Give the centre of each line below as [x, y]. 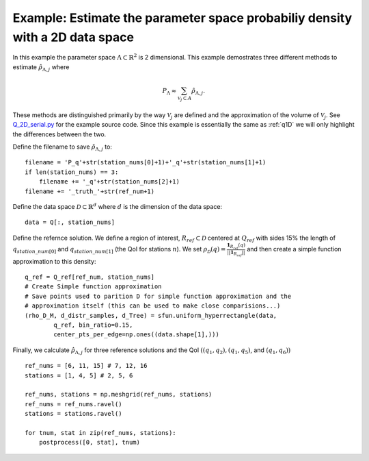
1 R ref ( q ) [236, 246]
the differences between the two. [59, 134]
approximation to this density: [54, 261]
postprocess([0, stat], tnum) [89, 443]
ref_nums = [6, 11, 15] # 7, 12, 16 [86, 366]
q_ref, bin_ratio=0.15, [93, 325]
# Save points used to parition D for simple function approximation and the [158, 296]
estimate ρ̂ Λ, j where [41, 67]
